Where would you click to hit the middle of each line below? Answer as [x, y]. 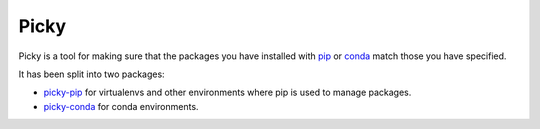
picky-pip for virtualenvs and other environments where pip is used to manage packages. [227, 92]
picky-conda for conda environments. [121, 106]
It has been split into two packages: [91, 74]
